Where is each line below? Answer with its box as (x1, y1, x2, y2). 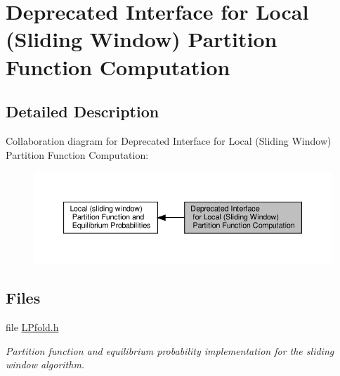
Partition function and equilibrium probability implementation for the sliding (6, 343, 334, 358)
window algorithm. (6, 357, 85, 372)
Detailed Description (6, 101, 159, 122)
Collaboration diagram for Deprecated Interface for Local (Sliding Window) (6, 133, 332, 148)
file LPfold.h (6, 320, 59, 335)
